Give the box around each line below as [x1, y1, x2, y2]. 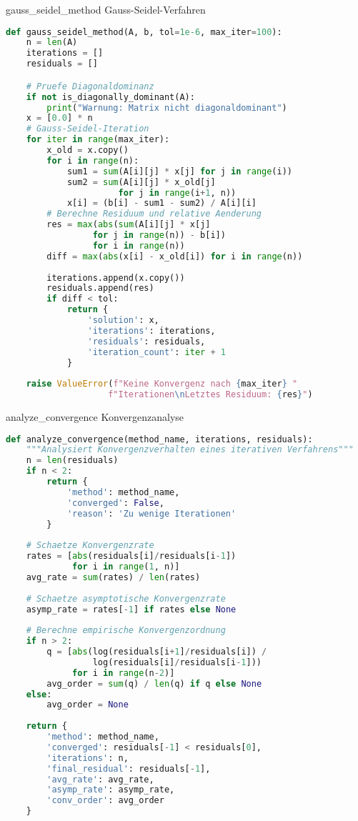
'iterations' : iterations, [87, 325, 216, 336]
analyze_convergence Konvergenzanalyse [6, 409, 184, 424]
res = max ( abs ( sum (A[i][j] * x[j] [46, 219, 211, 230]
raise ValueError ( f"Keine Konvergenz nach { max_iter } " [26, 379, 298, 389]
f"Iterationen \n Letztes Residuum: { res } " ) [108, 389, 313, 400]
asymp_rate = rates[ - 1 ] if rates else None [26, 604, 237, 614]
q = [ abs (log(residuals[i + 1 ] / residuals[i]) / [46, 647, 267, 657]
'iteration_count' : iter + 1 [87, 347, 226, 357]
